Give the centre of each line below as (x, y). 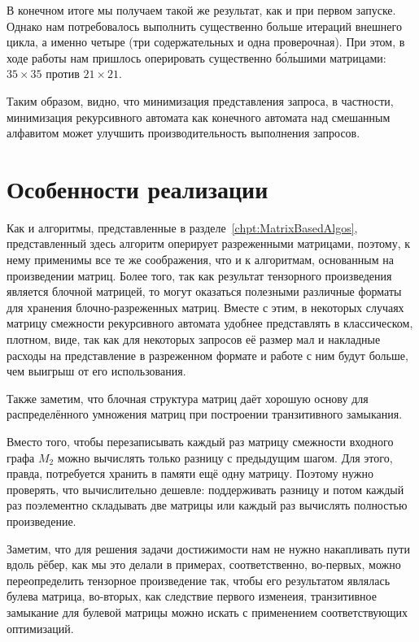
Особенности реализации (137, 188)
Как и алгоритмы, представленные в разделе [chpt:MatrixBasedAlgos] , (182, 227)
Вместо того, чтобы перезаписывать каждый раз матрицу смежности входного (200, 441)
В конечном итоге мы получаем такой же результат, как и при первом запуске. (201, 10)
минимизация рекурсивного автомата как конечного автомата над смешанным (199, 117)
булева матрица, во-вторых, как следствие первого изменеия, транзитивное (192, 596)
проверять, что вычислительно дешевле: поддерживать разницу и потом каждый (205, 489)
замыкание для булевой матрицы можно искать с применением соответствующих (207, 612)
